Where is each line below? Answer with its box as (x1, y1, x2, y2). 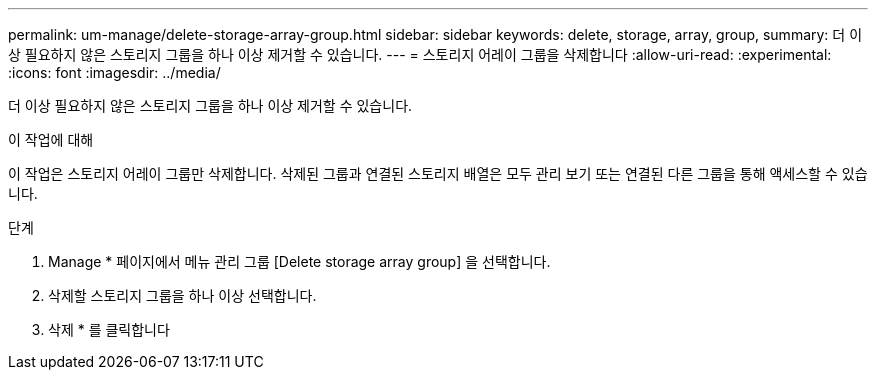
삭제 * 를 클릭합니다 (48, 321, 170, 338)
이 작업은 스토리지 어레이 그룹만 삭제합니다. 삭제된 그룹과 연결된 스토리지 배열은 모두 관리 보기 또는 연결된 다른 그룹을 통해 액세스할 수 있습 (8, 165, 868, 182)
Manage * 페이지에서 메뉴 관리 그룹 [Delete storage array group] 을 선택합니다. (48, 253, 551, 270)
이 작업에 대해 (8, 131, 94, 148)
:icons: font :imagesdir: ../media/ (8, 64, 221, 81)
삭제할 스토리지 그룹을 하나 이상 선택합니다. (48, 287, 317, 304)
